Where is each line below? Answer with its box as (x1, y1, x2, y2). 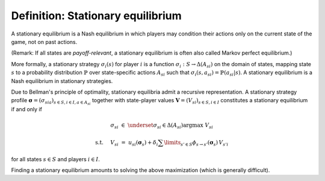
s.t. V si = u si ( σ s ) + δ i (95, 139, 158, 147)
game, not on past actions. (11, 38, 78, 45)
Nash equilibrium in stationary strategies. (11, 77, 113, 84)
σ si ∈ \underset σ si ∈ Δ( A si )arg (110, 121, 193, 130)
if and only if (11, 106, 42, 113)
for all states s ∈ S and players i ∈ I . (11, 155, 101, 162)
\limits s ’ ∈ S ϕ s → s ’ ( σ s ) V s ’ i (164, 139, 229, 147)
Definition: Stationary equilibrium (11, 9, 182, 22)
